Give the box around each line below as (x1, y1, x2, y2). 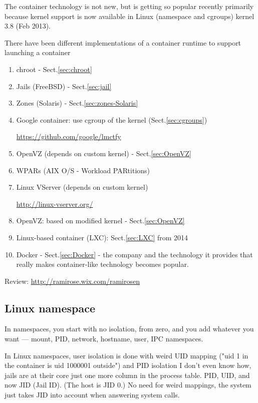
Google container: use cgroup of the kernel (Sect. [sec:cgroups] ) (16, 114, 207, 125)
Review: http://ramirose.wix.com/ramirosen (5, 275, 140, 286)
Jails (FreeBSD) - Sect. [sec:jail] (16, 81, 112, 91)
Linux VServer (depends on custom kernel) (16, 182, 148, 192)
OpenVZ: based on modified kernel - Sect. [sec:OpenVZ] (16, 215, 185, 226)
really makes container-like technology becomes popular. (16, 259, 189, 269)
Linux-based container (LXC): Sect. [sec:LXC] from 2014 (16, 232, 188, 242)
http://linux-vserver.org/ (16, 198, 93, 209)
